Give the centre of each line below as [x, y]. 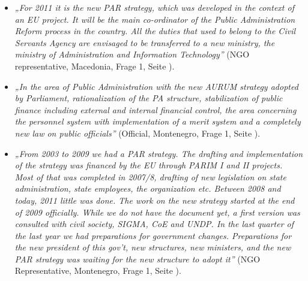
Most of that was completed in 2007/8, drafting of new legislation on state [150, 176]
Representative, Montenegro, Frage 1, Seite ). [98, 271]
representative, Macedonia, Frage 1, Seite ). [95, 66]
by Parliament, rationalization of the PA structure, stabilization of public [149, 98]
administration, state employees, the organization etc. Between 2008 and [148, 188]
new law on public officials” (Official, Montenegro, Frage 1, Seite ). [137, 133]
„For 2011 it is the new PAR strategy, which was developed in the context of [154, 7]
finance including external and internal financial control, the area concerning [156, 109]
